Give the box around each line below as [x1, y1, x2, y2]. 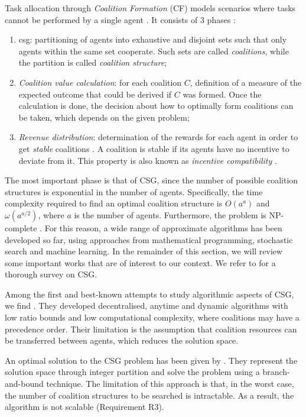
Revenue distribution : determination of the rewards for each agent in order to [18, 131, 298, 143]
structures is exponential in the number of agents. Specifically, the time [5, 185, 263, 198]
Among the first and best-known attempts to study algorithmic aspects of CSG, [5, 287, 294, 300]
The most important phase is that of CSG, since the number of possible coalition [5, 174, 298, 186]
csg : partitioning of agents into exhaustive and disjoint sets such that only [18, 33, 287, 46]
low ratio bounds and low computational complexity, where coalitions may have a [5, 311, 300, 324]
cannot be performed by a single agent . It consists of [5, 13, 198, 25]
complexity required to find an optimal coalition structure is [5, 197, 223, 209]
